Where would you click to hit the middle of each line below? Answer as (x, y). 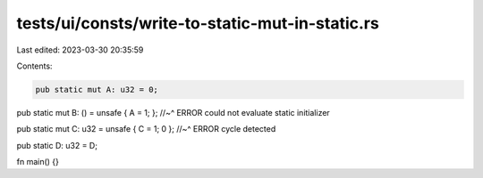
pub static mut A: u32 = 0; (97, 89)
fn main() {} (38, 162)
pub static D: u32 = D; (57, 145)
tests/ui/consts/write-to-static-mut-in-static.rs (198, 23)
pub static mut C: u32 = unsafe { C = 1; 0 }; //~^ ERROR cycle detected (146, 129)
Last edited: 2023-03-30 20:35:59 (80, 50)
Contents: (34, 66)
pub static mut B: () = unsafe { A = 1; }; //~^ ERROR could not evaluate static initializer (173, 112)
